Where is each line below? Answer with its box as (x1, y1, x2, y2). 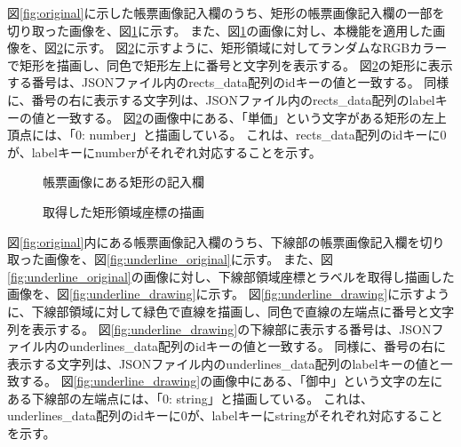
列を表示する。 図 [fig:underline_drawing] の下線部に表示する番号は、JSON (7, 319, 432, 338)
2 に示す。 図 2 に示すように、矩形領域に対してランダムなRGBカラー (57, 38, 448, 57)
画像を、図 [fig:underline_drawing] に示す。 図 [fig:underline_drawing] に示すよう (7, 284, 450, 303)
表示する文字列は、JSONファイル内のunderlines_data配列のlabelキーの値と (7, 354, 441, 372)
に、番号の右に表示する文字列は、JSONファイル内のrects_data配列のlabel (7, 90, 435, 108)
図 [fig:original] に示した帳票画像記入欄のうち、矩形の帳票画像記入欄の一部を (7, 4, 445, 21)
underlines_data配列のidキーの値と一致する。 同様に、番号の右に (68, 337, 447, 355)
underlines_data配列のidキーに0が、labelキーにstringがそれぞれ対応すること (7, 406, 443, 425)
